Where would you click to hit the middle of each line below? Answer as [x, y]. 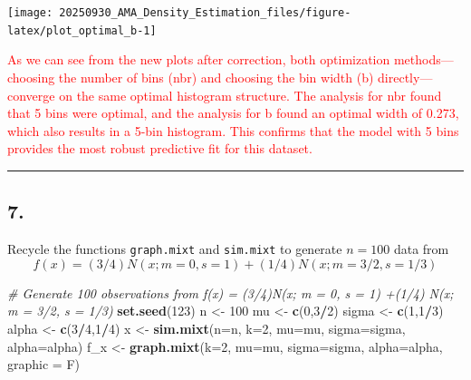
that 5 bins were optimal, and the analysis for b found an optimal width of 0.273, [233, 113]
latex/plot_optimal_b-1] [82, 30]
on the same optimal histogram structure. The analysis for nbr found [250, 95]
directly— [405, 77]
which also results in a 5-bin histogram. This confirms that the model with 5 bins [233, 130]
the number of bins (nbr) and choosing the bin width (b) [216, 77]
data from [421, 249]
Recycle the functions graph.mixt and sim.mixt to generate [175, 249]
